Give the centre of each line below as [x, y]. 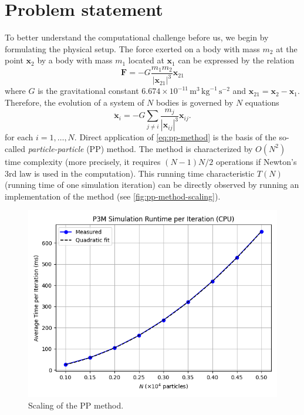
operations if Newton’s [256, 161]
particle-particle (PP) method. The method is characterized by [140, 148]
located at [146, 60]
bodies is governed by [195, 102]
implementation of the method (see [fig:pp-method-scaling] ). [113, 196]
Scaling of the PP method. [76, 405]
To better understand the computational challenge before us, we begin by [137, 37]
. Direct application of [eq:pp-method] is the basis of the [175, 137]
